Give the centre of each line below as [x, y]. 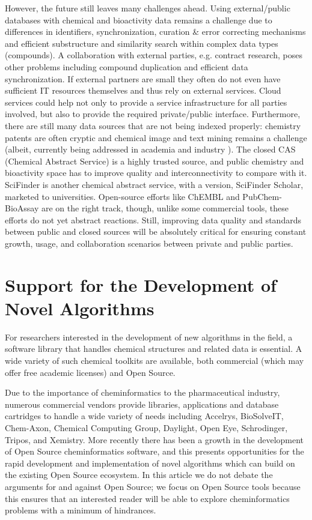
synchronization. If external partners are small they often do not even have [143, 78]
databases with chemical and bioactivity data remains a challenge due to [139, 20]
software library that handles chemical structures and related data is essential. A [154, 349]
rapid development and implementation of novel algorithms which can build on [150, 463]
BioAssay [22, 208]
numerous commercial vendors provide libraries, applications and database [142, 404]
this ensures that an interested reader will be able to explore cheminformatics [147, 498]
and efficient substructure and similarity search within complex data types [142, 43]
